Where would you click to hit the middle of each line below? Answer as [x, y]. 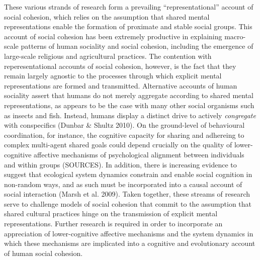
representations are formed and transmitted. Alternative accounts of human [121, 85]
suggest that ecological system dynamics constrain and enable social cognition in [128, 174]
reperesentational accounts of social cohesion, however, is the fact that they [120, 66]
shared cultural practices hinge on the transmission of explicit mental [111, 213]
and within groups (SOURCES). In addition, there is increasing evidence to [120, 164]
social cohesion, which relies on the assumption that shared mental [107, 16]
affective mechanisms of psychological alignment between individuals [139, 154]
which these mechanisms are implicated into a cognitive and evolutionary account [130, 243]
